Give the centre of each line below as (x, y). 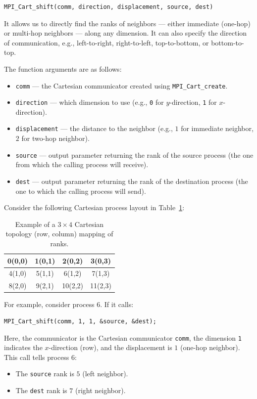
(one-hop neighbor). (210, 347)
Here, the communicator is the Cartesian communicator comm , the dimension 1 (123, 337)
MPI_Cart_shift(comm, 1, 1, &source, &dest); (80, 321)
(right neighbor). (100, 390)
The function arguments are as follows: (63, 68)
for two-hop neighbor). (55, 138)
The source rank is (45, 374)
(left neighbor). (105, 374)
